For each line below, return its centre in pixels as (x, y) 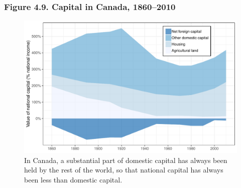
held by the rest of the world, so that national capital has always (124, 170)
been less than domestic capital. (73, 179)
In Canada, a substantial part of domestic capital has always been (126, 160)
